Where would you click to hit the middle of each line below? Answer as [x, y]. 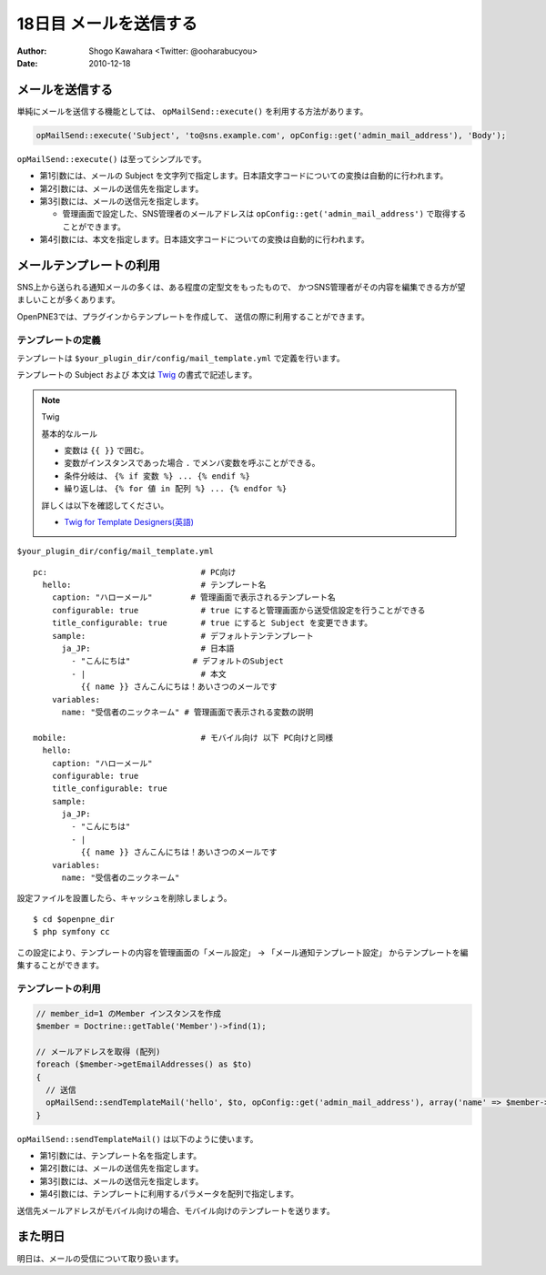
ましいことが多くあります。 [68, 299]
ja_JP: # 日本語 [148, 649]
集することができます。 [61, 965]
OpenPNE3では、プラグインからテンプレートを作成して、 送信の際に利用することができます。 [193, 316]
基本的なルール [69, 433]
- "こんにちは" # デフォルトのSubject [177, 661]
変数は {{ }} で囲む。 [106, 450]
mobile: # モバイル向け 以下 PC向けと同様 [183, 738]
